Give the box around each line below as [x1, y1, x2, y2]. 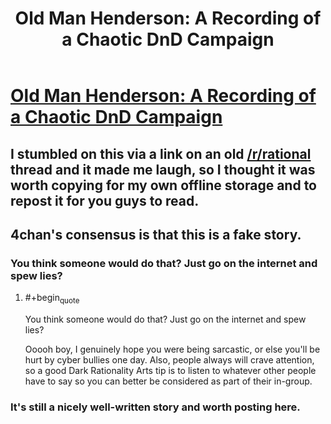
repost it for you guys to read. [10, 192, 200, 209]
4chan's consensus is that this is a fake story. [10, 226, 302, 243]
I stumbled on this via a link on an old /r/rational [10, 145, 312, 162]
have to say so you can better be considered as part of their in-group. [24, 375, 313, 387]
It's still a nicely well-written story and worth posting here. [10, 400, 301, 414]
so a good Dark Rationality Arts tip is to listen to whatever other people [24, 365, 317, 377]
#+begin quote [24, 292, 80, 306]
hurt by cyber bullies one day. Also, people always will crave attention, [24, 354, 315, 366]
